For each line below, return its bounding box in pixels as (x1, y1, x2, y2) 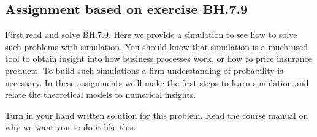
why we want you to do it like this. (5, 120, 136, 133)
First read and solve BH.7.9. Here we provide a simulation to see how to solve (5, 28, 297, 41)
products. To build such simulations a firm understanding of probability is (5, 64, 283, 76)
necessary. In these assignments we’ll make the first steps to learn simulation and (5, 76, 309, 89)
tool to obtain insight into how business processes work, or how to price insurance (5, 52, 312, 65)
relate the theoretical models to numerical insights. (5, 88, 196, 101)
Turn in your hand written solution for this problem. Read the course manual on (5, 108, 308, 121)
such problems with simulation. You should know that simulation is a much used (5, 40, 308, 53)
